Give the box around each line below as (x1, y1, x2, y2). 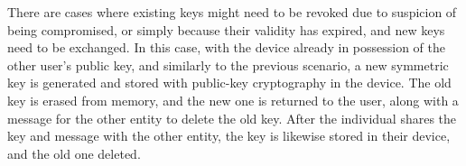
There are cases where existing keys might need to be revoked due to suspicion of (7, 3, 457, 21)
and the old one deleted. (7, 143, 141, 162)
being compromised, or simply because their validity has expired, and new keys (7, 20, 445, 39)
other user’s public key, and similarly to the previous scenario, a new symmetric (7, 55, 449, 74)
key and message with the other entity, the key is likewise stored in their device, (7, 126, 451, 145)
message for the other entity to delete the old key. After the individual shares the (7, 108, 457, 127)
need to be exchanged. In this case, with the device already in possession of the (7, 38, 446, 57)
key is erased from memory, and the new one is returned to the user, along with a (7, 90, 459, 109)
